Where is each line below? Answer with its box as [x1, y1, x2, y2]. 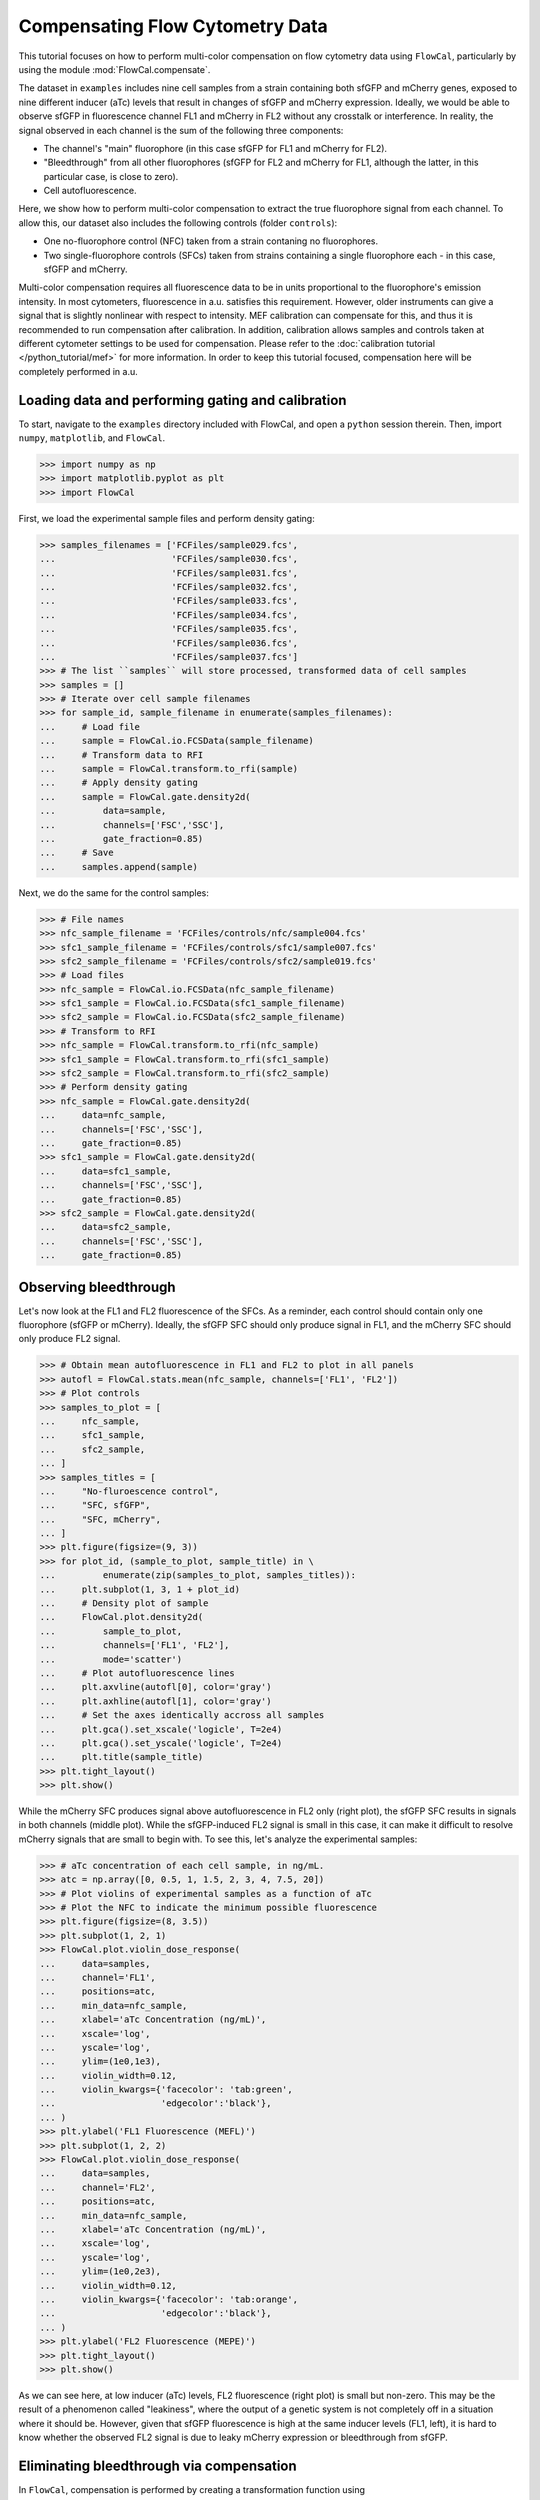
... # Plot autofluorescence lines [39, 1667, 235, 1679]
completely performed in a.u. [18, 365, 139, 377]
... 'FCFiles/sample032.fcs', [39, 581, 299, 592]
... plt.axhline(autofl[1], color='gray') [39, 1695, 272, 1707]
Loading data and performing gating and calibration [18, 391, 347, 409]
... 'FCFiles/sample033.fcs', [39, 595, 299, 607]
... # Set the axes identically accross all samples [39, 1710, 325, 1721]
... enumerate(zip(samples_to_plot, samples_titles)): [39, 1570, 357, 1581]
